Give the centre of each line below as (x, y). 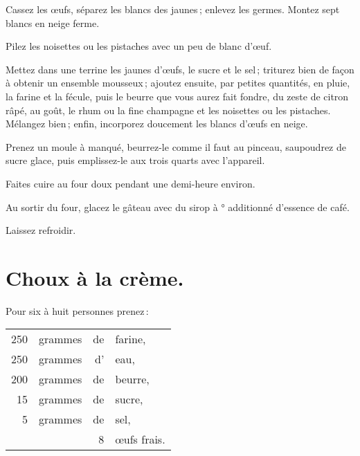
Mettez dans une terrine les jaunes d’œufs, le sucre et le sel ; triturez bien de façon (180, 69)
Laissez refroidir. (41, 230)
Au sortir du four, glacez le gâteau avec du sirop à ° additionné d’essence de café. (178, 207)
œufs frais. (140, 439)
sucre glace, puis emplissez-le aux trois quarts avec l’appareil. (135, 160)
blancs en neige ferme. (53, 22)
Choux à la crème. (95, 277)
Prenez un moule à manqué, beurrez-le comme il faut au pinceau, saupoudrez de (176, 146)
